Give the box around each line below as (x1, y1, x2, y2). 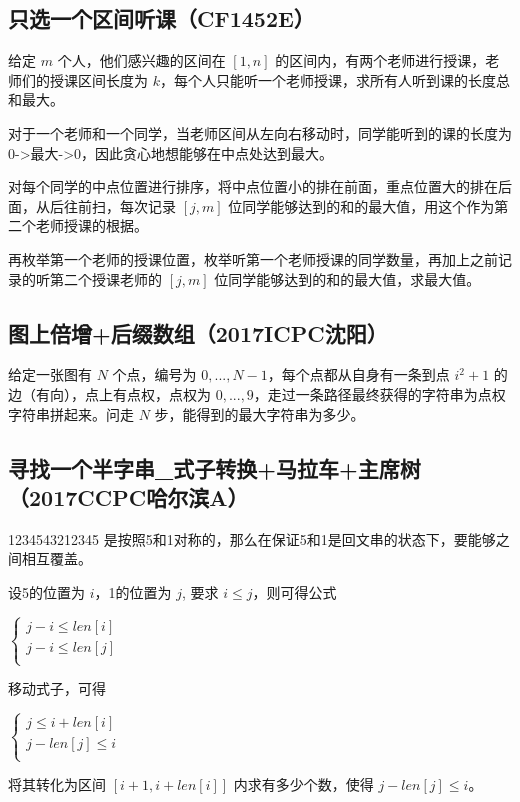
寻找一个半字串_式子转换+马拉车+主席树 (8, 452, 421, 483)
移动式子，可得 (8, 678, 106, 699)
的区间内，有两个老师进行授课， (275, 50, 486, 71)
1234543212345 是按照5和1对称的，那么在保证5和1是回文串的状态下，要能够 (8, 528, 496, 549)
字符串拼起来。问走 (8, 403, 134, 424)
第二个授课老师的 (49, 268, 162, 289)
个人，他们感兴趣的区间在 (57, 50, 226, 71)
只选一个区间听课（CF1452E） (8, 3, 315, 34)
